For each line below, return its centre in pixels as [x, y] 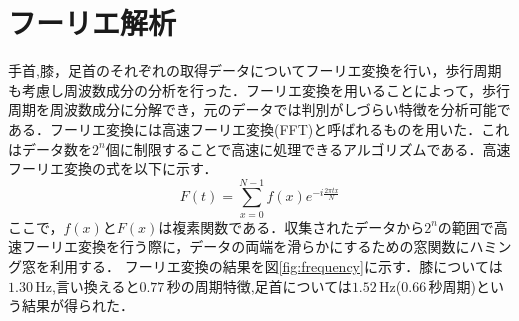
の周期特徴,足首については [266, 285]
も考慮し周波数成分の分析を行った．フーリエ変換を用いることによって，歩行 [259, 89]
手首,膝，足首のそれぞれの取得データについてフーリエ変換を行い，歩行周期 [255, 70]
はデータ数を [50, 148]
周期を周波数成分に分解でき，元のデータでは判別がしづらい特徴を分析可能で [259, 109]
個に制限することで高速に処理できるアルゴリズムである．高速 [308, 148]
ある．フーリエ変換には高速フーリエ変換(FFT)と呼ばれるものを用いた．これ [259, 128]
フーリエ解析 [92, 22]
